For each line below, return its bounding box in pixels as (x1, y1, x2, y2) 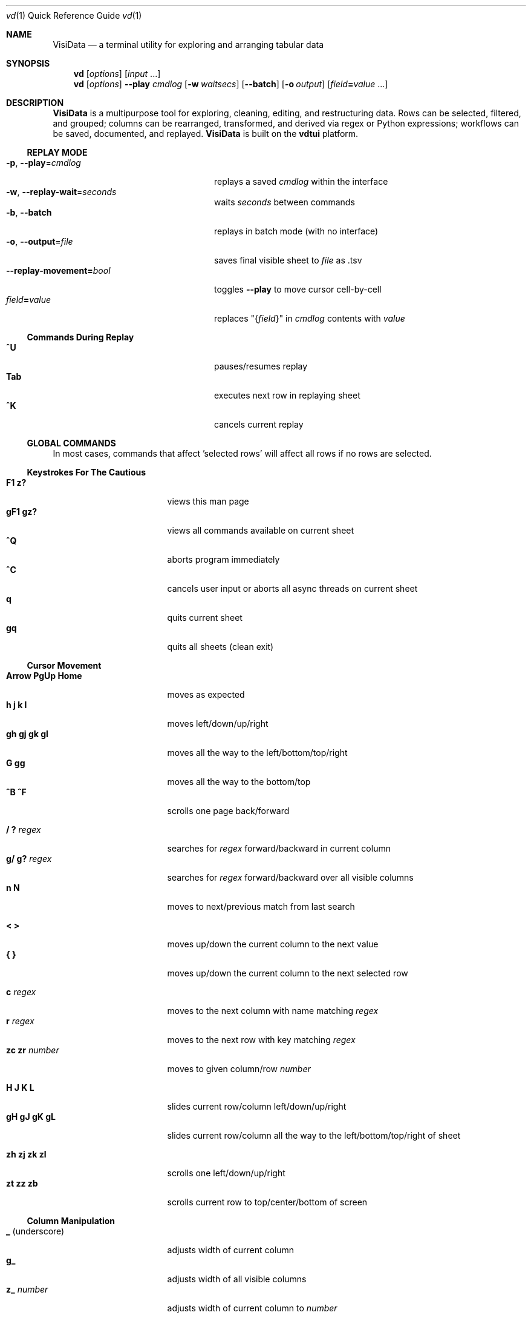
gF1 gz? (6, 506, 37, 517)
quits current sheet (167, 612, 243, 623)
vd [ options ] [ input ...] (73, 68, 161, 79)
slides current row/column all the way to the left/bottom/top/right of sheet (167, 1130, 461, 1141)
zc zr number (6, 1045, 59, 1055)
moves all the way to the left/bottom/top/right (167, 747, 348, 758)
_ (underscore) (6, 1226, 65, 1236)
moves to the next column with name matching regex (167, 1005, 379, 1016)
